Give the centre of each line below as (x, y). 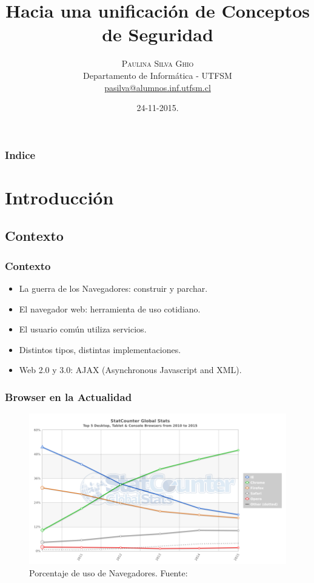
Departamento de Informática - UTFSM (158, 75)
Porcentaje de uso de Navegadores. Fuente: (109, 573)
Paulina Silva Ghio (158, 63)
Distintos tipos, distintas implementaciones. (100, 349)
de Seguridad (158, 34)
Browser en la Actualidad (68, 396)
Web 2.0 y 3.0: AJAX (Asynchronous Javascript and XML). (130, 370)
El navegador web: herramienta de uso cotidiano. (110, 308)
